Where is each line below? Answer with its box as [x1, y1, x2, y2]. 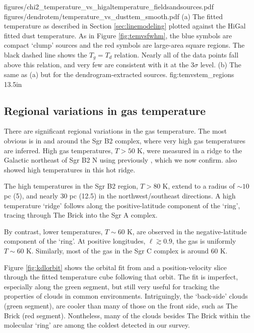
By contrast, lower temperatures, [4, 226, 103, 236]
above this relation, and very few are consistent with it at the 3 [4, 59, 195, 70]
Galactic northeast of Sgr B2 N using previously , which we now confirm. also [4, 155, 237, 165]
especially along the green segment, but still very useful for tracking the [4, 281, 220, 291]
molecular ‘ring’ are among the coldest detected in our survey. [4, 320, 190, 330]
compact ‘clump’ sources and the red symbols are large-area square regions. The [4, 40, 245, 50]
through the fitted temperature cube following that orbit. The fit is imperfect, [4, 272, 238, 282]
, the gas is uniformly [172, 236, 236, 246]
